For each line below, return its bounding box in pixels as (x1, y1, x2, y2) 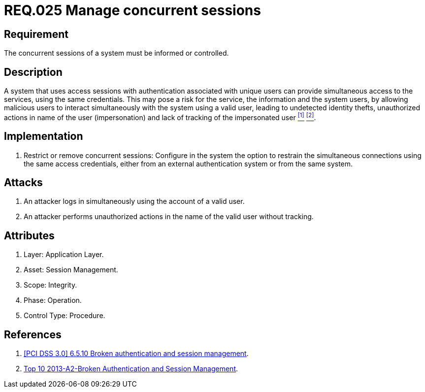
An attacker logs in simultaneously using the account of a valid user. (24, 197, 245, 206)
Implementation (4, 130, 83, 143)
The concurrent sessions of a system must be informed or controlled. (4, 49, 229, 58)
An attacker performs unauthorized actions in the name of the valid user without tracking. (24, 212, 314, 221)
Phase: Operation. (24, 296, 82, 305)
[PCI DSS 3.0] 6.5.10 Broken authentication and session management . (24, 349, 249, 358)
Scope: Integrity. (24, 281, 77, 290)
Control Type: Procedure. (24, 311, 105, 320)
